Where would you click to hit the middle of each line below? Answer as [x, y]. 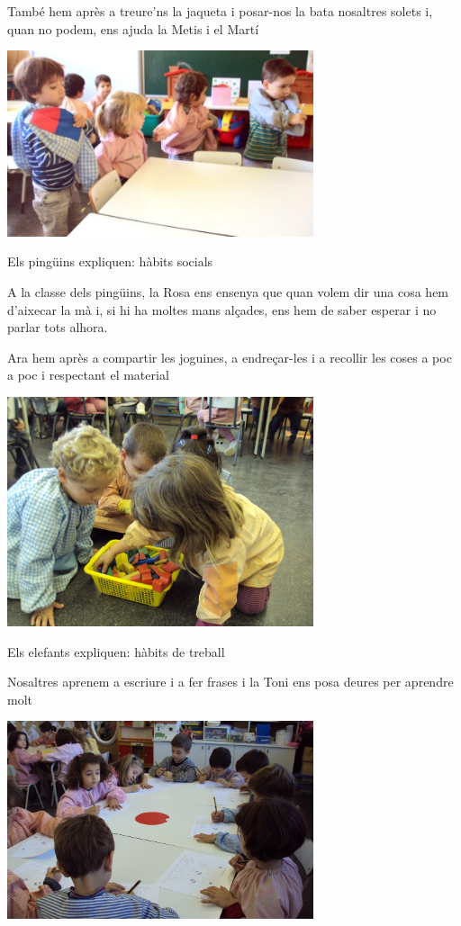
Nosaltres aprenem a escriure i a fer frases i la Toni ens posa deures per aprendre [230, 682]
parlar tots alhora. [58, 327]
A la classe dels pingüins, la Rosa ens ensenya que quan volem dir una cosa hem [228, 292]
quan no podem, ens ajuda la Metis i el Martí [133, 28]
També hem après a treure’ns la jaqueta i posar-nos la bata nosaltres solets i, [220, 11]
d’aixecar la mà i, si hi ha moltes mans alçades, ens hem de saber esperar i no [222, 309]
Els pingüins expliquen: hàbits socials [110, 261]
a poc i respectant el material [88, 375]
